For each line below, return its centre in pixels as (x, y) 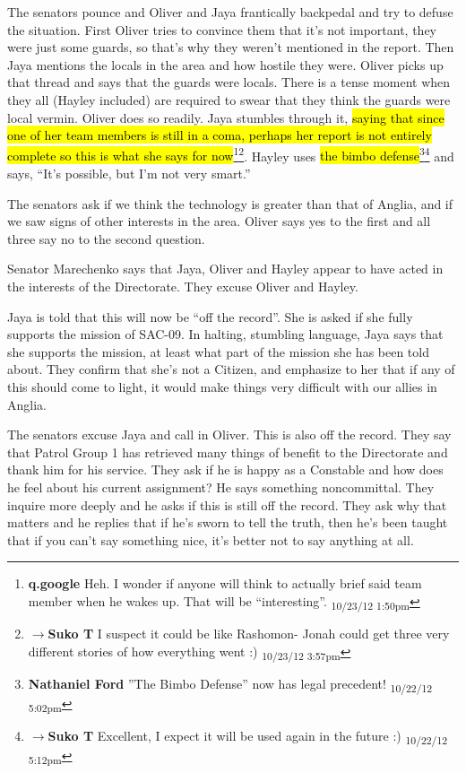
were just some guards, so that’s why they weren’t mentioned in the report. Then (231, 47)
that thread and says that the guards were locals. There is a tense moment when (229, 82)
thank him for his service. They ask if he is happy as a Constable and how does (225, 469)
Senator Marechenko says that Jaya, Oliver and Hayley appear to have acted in (225, 269)
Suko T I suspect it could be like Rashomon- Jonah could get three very (249, 633)
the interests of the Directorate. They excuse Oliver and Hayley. (183, 286)
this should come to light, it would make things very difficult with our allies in (222, 386)
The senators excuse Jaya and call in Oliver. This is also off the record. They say (229, 434)
